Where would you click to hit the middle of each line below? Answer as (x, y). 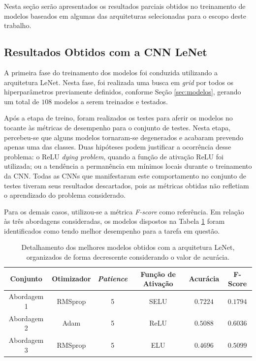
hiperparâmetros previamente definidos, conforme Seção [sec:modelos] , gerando (123, 92)
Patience (112, 279)
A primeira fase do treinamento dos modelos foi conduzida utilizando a (111, 72)
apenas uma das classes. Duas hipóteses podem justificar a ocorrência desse (118, 147)
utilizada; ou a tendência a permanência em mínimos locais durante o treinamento (128, 166)
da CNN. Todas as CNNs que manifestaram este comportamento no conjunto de (125, 175)
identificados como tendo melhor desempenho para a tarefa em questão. (112, 230)
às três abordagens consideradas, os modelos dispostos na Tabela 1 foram (114, 221)
